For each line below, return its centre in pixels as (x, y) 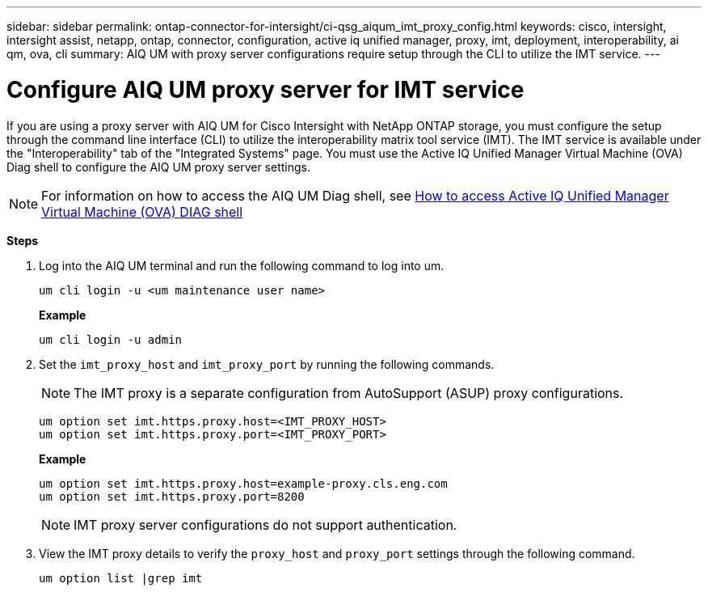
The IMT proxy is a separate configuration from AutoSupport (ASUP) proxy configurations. (349, 393)
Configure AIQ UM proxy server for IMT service (265, 89)
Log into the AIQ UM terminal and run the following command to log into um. (242, 265)
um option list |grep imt (121, 578)
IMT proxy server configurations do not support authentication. (265, 524)
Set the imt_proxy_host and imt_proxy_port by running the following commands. (267, 364)
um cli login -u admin (111, 339)
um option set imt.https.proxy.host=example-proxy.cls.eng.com (243, 483)
